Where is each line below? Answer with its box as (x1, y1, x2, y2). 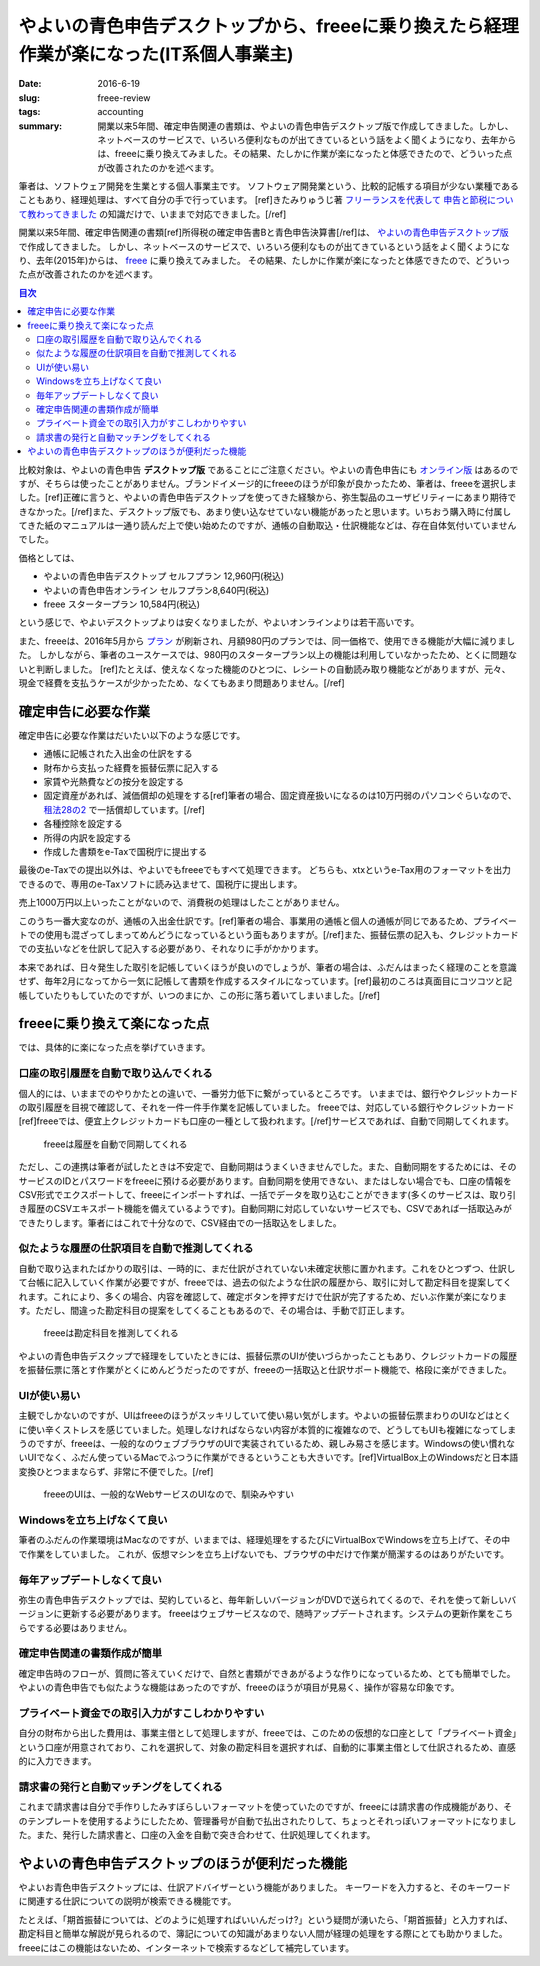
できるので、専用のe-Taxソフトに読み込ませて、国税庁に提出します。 (18, 878, 303, 890)
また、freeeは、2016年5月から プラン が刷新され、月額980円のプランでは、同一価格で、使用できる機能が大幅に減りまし (18, 635, 516, 647)
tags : (18, 106, 41, 118)
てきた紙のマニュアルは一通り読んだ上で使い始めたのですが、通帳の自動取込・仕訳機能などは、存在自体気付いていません (18, 520, 517, 532)
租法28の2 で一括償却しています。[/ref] (43, 803, 205, 815)
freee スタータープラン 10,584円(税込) (43, 598, 200, 610)
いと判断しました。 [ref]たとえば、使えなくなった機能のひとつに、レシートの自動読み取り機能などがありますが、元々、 (18, 663, 511, 675)
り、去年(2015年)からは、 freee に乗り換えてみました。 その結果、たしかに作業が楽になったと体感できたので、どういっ (18, 255, 511, 267)
